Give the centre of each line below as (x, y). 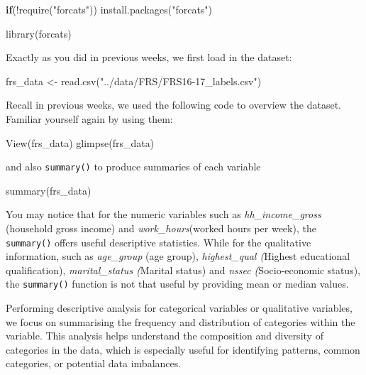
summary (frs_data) (49, 190)
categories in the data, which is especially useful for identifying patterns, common (183, 349)
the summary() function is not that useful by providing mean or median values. (177, 284)
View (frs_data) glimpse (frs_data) (80, 142)
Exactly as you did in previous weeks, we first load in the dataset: (149, 57)
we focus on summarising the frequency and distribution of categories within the (181, 321)
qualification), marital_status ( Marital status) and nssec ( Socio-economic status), (183, 270)
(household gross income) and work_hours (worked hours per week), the (161, 228)
